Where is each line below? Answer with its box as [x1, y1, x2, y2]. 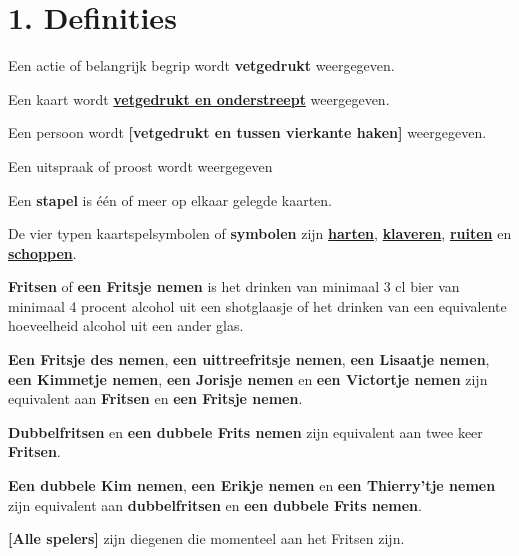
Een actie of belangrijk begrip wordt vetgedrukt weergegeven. [8, 55, 395, 76]
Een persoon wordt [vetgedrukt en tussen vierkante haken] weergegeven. [8, 122, 487, 143]
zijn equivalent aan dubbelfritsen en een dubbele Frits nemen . [8, 494, 422, 515]
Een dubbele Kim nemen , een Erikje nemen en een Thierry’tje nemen [8, 475, 496, 496]
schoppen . [8, 242, 77, 263]
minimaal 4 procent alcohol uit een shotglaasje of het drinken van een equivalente [8, 295, 507, 316]
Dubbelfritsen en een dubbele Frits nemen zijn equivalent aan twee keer [8, 421, 483, 442]
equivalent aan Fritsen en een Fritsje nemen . [8, 388, 303, 409]
